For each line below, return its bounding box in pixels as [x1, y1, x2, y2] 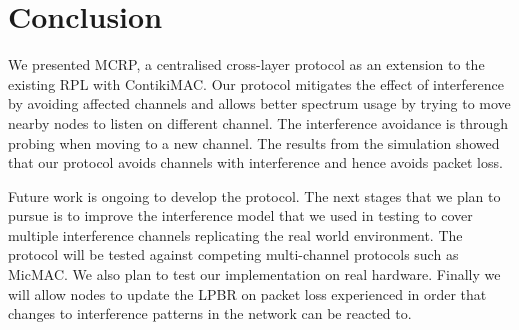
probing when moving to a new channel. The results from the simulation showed [8, 132, 500, 153]
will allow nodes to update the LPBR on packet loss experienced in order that [8, 283, 487, 304]
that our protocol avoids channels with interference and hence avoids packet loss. [8, 152, 503, 173]
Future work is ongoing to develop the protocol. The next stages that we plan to [8, 185, 501, 206]
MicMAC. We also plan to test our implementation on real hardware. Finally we [8, 264, 501, 285]
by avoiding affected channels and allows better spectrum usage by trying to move [8, 93, 511, 114]
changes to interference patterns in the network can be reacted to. [8, 303, 412, 324]
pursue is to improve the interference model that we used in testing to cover [8, 205, 473, 226]
